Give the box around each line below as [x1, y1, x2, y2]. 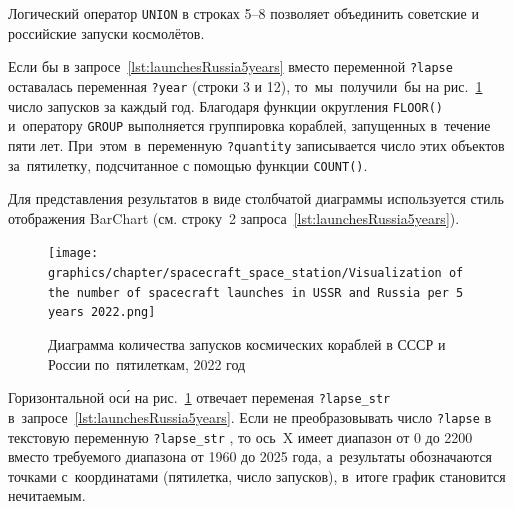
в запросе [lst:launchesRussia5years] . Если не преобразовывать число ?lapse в [8, 406, 492, 427]
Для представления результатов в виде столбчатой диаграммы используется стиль [8, 188, 504, 209]
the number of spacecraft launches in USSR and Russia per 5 [48, 285, 464, 300]
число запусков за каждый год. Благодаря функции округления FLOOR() [8, 95, 443, 116]
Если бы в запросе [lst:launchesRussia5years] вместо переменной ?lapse [8, 56, 453, 77]
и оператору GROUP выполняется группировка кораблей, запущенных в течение [8, 115, 491, 136]
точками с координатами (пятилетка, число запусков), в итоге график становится [8, 465, 506, 486]
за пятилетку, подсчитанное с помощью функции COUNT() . [8, 154, 368, 175]
